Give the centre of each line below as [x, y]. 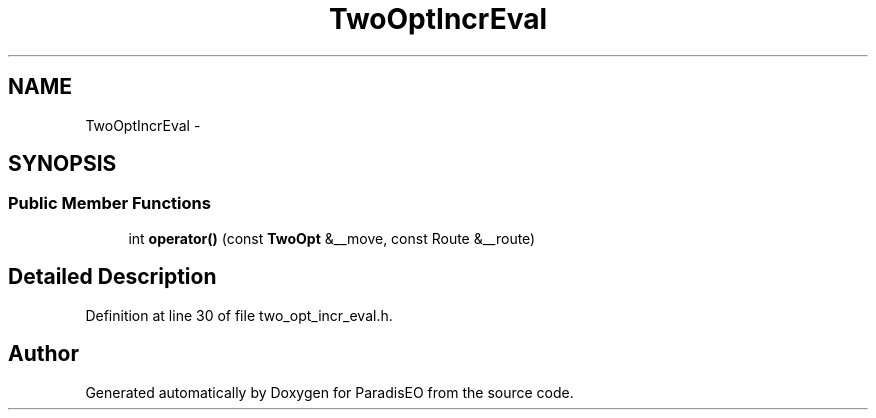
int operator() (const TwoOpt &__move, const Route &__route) [332, 238]
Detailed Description [112, 277]
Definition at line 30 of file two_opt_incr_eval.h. [239, 315]
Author [43, 354]
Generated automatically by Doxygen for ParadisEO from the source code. [329, 392]
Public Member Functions [109, 203]
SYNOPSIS [62, 164]
